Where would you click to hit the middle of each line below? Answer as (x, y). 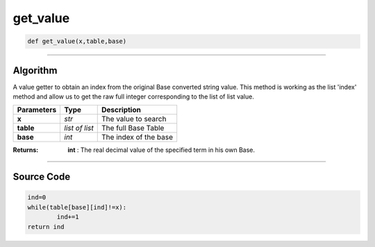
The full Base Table (133, 128)
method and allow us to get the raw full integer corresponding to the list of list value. (134, 96)
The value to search (134, 119)
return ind (46, 227)
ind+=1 (68, 217)
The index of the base (137, 137)
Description (122, 110)
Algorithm (35, 70)
